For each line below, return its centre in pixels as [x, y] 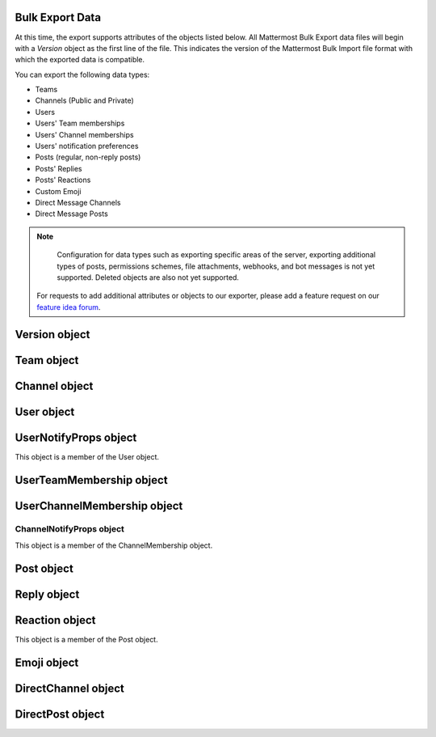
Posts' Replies [59, 168]
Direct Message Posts [71, 214]
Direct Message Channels [78, 202]
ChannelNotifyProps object [70, 529]
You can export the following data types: [82, 74]
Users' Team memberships [80, 123]
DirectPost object [60, 714]
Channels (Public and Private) [85, 100]
